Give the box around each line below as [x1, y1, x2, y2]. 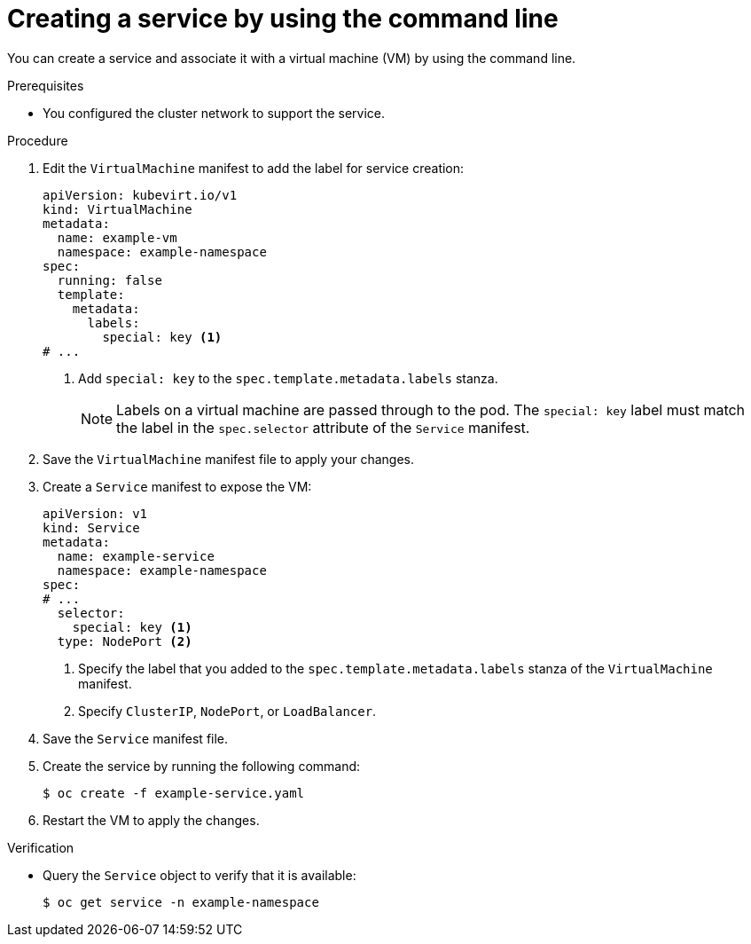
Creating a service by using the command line [7, 4, 559, 34]
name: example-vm [57, 230, 177, 245]
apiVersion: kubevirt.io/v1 [43, 187, 238, 202]
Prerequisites [7, 77, 84, 93]
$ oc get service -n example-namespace [43, 894, 319, 909]
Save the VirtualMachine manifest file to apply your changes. [43, 451, 415, 467]
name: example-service [57, 548, 215, 563]
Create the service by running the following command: [43, 758, 361, 774]
